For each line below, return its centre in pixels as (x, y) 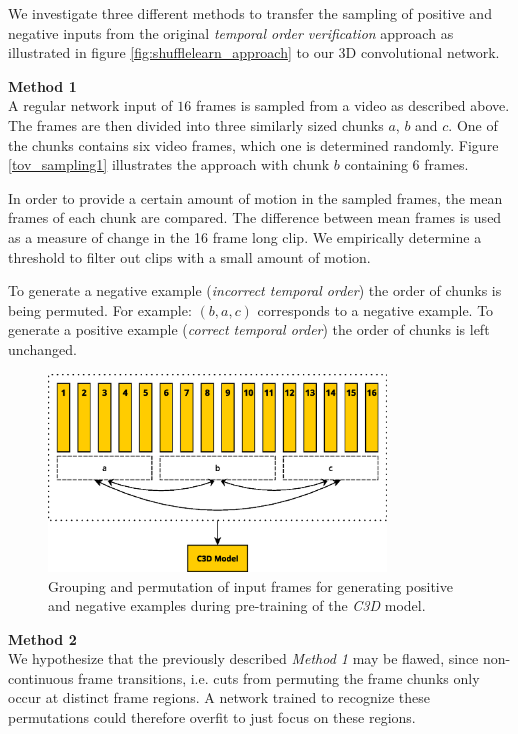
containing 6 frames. (406, 164)
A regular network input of (90, 105)
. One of (473, 124)
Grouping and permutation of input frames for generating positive (250, 585)
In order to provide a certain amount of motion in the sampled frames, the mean (255, 197)
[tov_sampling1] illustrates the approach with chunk (169, 164)
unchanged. (42, 348)
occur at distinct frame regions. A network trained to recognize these (219, 697)
